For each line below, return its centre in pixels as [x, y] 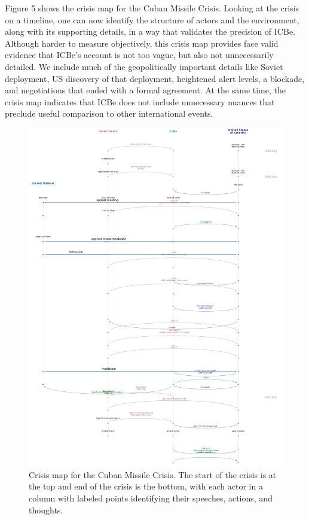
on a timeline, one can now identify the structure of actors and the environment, [152, 19]
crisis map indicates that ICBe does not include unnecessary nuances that [140, 101]
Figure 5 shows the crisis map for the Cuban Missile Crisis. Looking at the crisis [152, 8]
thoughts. [46, 510]
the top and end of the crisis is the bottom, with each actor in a [146, 486]
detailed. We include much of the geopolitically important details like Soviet [144, 66]
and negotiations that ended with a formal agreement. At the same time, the [145, 90]
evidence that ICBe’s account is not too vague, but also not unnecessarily [139, 55]
